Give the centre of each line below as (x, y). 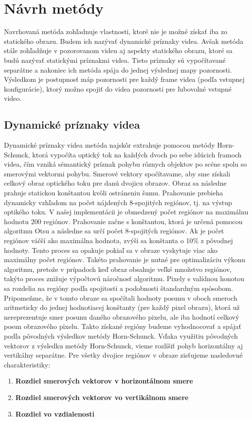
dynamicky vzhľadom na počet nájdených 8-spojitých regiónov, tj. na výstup (118, 202)
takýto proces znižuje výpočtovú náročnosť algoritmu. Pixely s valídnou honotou (124, 278)
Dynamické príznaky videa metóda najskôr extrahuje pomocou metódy (109, 145)
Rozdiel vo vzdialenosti (55, 413)
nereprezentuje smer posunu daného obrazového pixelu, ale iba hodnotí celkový (122, 316)
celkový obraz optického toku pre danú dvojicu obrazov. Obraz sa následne (115, 183)
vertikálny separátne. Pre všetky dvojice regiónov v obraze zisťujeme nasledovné (123, 355)
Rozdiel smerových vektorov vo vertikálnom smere (102, 397)
